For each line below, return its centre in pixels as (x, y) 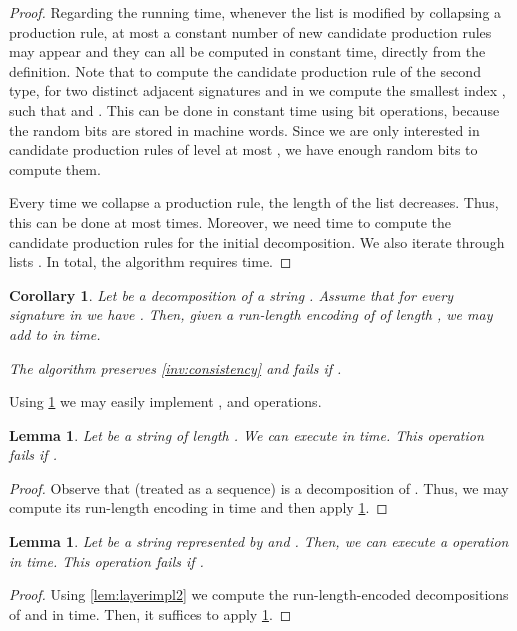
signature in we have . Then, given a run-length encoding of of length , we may (251, 314)
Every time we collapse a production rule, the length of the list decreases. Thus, (254, 202)
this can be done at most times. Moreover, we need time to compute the (230, 221)
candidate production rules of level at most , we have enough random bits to (243, 149)
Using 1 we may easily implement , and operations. (165, 401)
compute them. (55, 168)
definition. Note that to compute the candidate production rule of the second (245, 70)
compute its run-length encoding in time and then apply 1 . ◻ (198, 507)
